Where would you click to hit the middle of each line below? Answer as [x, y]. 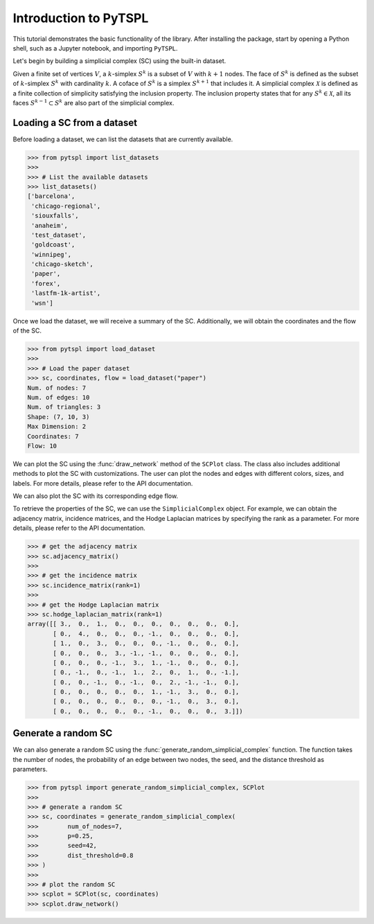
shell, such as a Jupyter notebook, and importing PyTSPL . [95, 48]
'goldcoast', [53, 245]
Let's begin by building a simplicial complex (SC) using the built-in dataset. [119, 61]
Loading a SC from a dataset [75, 122]
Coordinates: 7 [53, 436]
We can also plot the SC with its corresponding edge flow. [96, 496]
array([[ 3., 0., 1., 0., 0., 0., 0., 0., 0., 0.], [133, 624]
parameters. [30, 770]
